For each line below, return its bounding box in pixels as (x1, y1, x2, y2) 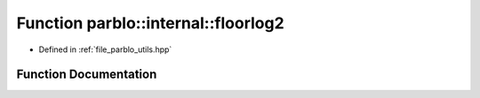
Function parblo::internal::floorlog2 (16, 13, 284, 33)
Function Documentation (16, 67, 157, 82)
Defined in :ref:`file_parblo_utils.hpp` (38, 44, 172, 55)
